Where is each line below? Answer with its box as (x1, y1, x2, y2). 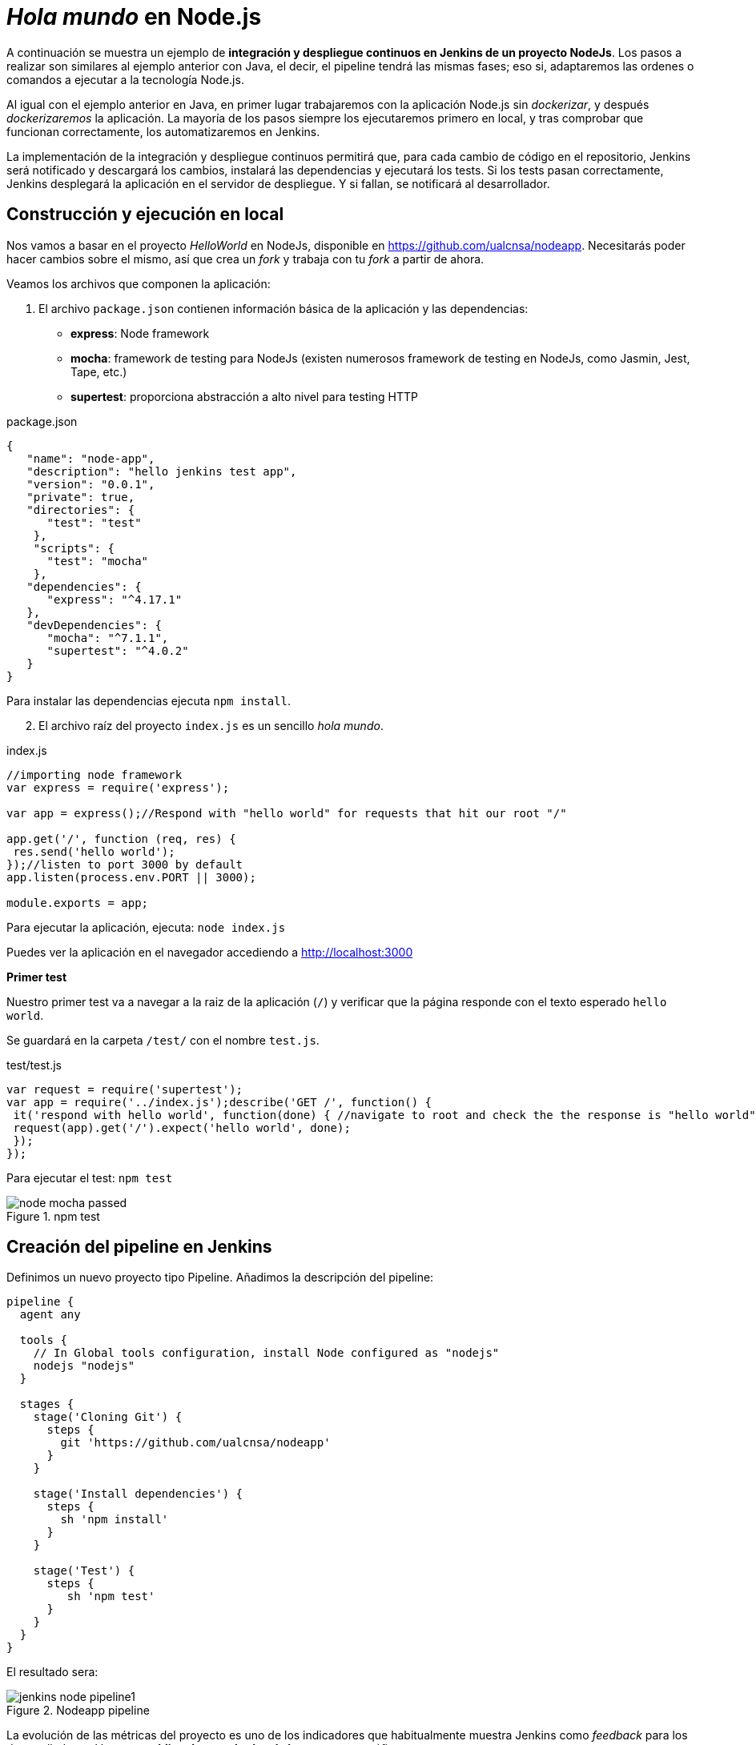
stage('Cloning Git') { (33, 1410, 183, 1424)
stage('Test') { (33, 1564, 135, 1578)
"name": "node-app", (26, 451, 155, 465)
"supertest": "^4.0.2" (46, 644, 189, 657)
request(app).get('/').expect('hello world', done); (13, 1121, 351, 1134)
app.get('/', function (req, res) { (6, 832, 236, 845)
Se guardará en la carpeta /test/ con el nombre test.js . (6, 1033, 320, 1047)
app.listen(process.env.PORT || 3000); (6, 870, 256, 884)
